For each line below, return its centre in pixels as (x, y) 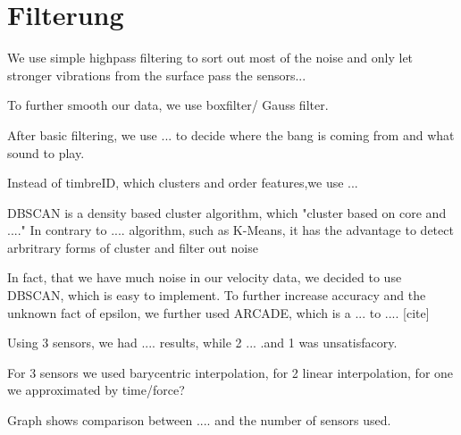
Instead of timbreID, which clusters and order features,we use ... (183, 183)
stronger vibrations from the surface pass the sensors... (157, 75)
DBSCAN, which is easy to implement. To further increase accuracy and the (217, 295)
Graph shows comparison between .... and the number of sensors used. (199, 420)
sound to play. (46, 152)
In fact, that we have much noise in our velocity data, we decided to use (205, 277)
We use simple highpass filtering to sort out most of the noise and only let (210, 58)
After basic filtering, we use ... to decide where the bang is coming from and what (231, 134)
